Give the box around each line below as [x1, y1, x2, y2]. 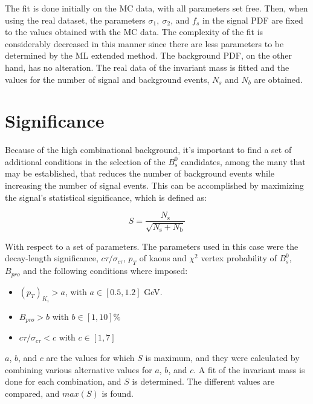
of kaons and [139, 252, 187, 264]
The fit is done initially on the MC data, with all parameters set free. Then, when [5, 2, 308, 14]
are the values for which [46, 351, 135, 364]
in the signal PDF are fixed [202, 13, 303, 26]
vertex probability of [201, 252, 277, 264]
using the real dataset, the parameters [5, 13, 146, 26]
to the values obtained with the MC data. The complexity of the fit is [5, 25, 263, 38]
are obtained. [254, 73, 303, 85]
